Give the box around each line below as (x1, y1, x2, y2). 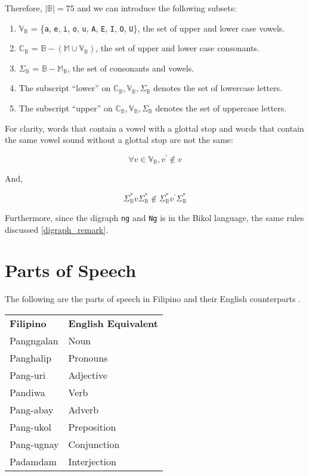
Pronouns (68, 350, 108, 365)
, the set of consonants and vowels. (67, 61, 194, 74)
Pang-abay (10, 402, 54, 416)
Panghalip (10, 350, 52, 365)
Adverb (68, 402, 99, 416)
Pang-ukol (10, 419, 52, 434)
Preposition (68, 419, 116, 434)
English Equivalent (68, 316, 158, 330)
